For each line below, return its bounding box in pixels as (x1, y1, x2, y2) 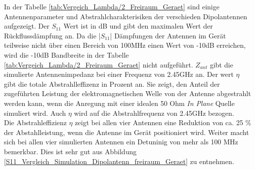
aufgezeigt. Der (4, 21, 50, 31)
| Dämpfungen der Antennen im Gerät (110, 30, 226, 40)
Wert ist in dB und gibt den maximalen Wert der (63, 21, 213, 31)
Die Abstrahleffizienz (4, 117, 67, 128)
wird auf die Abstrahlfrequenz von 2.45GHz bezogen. (74, 107, 234, 118)
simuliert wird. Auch (4, 107, 66, 118)
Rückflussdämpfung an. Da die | (4, 30, 101, 40)
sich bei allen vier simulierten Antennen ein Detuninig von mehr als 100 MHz (4, 136, 238, 147)
